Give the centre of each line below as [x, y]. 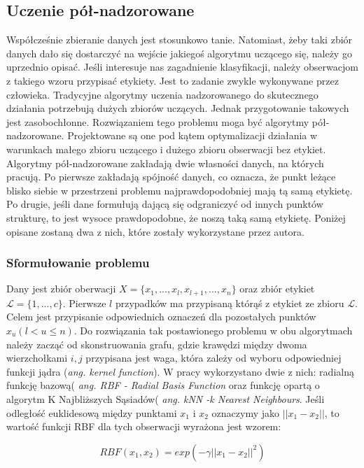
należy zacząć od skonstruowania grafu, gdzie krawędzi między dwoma [157, 344]
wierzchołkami [37, 358]
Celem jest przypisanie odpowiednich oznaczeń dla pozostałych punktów [161, 317]
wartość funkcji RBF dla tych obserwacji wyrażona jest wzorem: [144, 426]
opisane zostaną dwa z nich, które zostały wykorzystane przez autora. [155, 231]
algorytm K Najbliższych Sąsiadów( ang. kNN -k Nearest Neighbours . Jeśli [166, 398]
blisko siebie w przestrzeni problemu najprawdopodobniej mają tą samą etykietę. [180, 190]
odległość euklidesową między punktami [92, 412]
